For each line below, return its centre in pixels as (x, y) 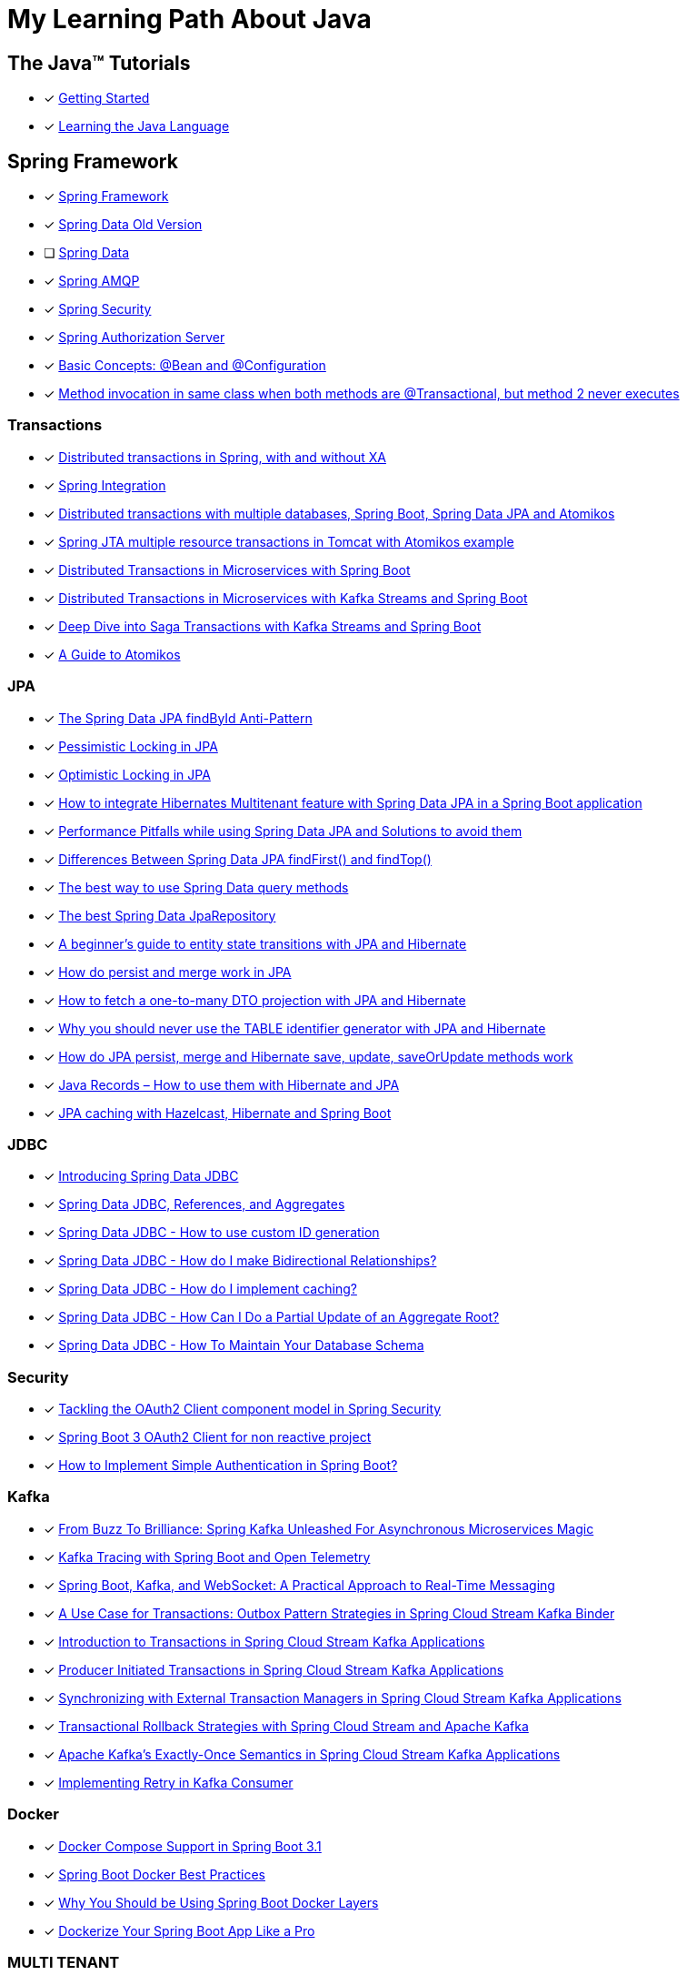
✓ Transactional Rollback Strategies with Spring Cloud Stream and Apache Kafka (286, 1726)
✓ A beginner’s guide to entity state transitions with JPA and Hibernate (255, 943)
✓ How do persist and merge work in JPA (168, 972)
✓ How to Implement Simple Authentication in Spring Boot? (221, 1466)
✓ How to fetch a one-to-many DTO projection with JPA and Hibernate (255, 1000)
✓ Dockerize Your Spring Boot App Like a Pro (179, 1930)
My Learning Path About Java (189, 19)
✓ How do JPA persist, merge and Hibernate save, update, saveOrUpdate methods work (309, 1056)
